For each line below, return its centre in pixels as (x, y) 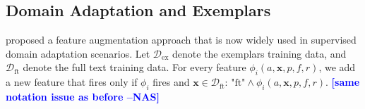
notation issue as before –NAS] (83, 96)
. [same (343, 82)
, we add (337, 67)
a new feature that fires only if (72, 82)
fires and (171, 82)
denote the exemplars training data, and (259, 53)
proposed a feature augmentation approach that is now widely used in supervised (181, 40)
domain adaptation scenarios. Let (78, 53)
